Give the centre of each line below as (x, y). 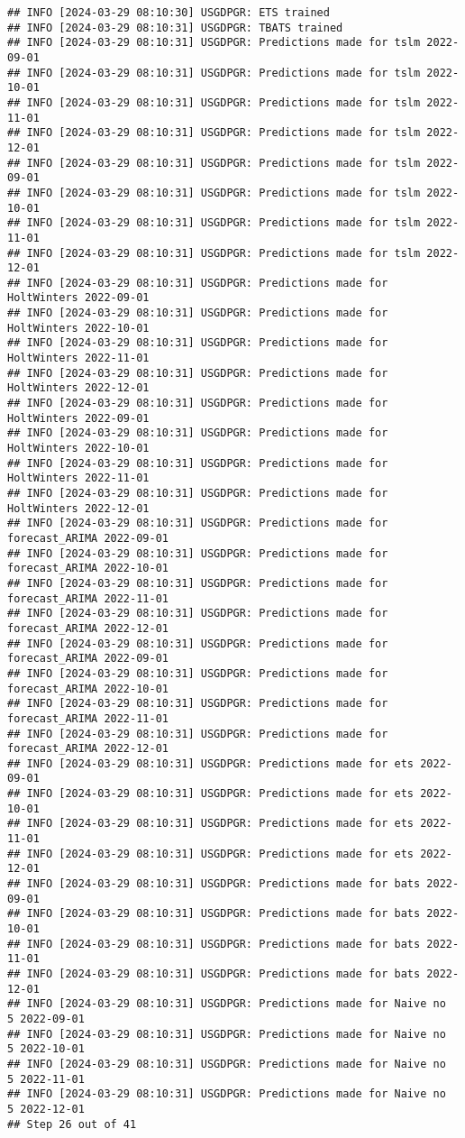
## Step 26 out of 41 (72, 1124)
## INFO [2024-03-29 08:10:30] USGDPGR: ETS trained (169, 13)
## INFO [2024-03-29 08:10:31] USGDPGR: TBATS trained (175, 28)
